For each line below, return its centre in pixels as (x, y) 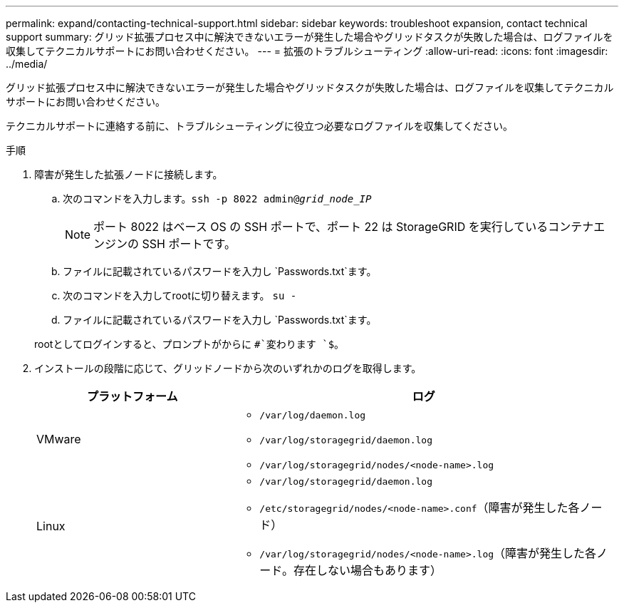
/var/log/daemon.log (313, 415)
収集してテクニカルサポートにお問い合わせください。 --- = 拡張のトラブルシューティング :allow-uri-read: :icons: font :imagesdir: (307, 51)
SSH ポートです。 (189, 244)
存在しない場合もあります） (368, 570)
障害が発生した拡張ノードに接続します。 (129, 174)
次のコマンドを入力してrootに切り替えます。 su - (180, 295)
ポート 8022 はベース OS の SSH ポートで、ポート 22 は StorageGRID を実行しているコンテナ (344, 227)
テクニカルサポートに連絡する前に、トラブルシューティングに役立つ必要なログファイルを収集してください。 (259, 126)
